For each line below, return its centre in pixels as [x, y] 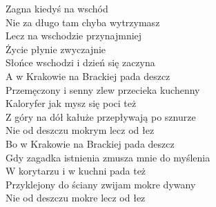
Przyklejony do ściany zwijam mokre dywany [101, 184]
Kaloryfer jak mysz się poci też [71, 103]
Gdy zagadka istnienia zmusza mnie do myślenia [108, 157]
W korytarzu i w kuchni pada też [76, 171]
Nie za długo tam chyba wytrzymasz [83, 22]
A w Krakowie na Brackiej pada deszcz [88, 76]
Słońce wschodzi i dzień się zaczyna [80, 62]
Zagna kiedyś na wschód [57, 8]
